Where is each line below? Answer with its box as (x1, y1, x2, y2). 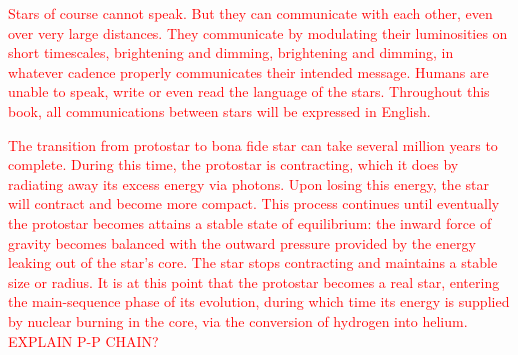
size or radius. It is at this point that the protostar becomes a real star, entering (8, 271, 500, 292)
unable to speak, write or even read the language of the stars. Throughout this (8, 81, 490, 102)
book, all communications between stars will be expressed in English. (8, 100, 431, 121)
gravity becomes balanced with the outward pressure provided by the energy (8, 232, 476, 253)
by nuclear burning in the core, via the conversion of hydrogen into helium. (8, 310, 468, 331)
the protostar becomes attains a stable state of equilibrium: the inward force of (8, 212, 492, 233)
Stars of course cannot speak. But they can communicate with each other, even (8, 3, 493, 23)
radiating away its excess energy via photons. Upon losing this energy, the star (8, 173, 489, 194)
